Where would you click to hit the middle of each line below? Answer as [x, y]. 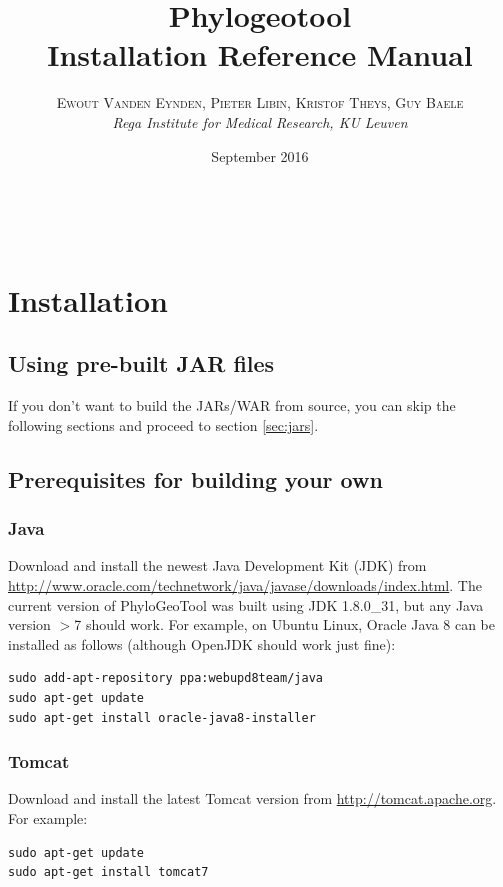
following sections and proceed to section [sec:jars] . [163, 424]
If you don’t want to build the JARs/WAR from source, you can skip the [232, 405]
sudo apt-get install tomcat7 [108, 872]
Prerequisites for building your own [195, 478]
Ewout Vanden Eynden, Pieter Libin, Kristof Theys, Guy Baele [260, 102]
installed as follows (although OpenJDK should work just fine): [202, 643]
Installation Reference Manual [260, 54]
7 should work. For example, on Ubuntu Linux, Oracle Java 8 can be [285, 624]
